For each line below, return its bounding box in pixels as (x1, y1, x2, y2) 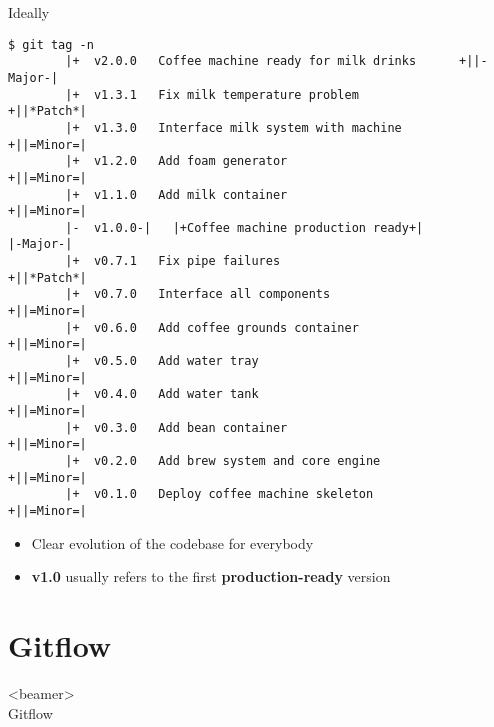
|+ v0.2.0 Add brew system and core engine (65, 454, 381, 468)
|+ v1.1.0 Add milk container (65, 187, 288, 202)
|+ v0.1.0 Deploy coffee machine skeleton (65, 487, 374, 502)
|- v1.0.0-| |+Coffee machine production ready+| (65, 220, 424, 235)
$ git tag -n (8, 37, 94, 52)
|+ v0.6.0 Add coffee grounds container (65, 320, 359, 335)
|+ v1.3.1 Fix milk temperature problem (65, 87, 359, 102)
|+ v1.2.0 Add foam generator (65, 154, 288, 169)
